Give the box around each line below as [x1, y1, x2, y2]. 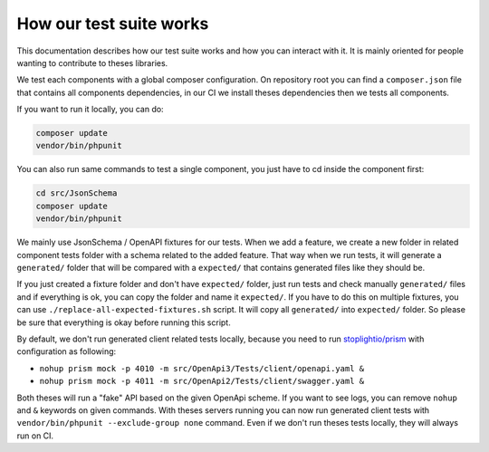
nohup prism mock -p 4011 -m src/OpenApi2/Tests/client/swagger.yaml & [39, 376, 365, 387]
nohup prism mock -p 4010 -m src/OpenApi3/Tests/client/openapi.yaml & [39, 363, 365, 373]
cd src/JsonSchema [35, 188, 118, 198]
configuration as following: [16, 346, 117, 357]
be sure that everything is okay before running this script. [16, 317, 231, 328]
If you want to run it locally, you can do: [16, 104, 164, 115]
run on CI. [16, 430, 54, 441]
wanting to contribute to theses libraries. [16, 57, 168, 68]
